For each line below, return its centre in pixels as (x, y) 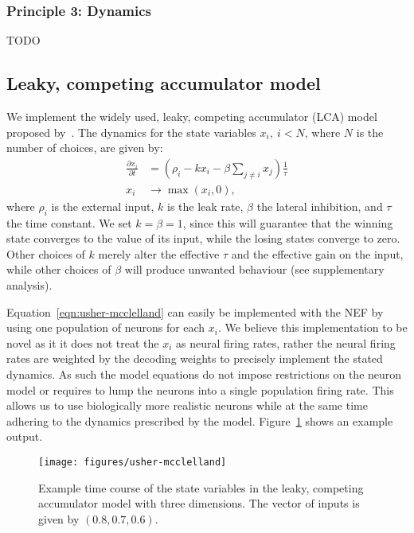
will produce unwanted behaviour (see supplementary (254, 269)
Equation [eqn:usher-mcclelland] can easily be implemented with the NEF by (195, 311)
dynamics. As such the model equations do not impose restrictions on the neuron (204, 374)
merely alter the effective (159, 253)
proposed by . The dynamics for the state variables (131, 132)
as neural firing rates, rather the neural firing (286, 342)
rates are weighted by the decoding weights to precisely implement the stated (195, 358)
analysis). (29, 285)
